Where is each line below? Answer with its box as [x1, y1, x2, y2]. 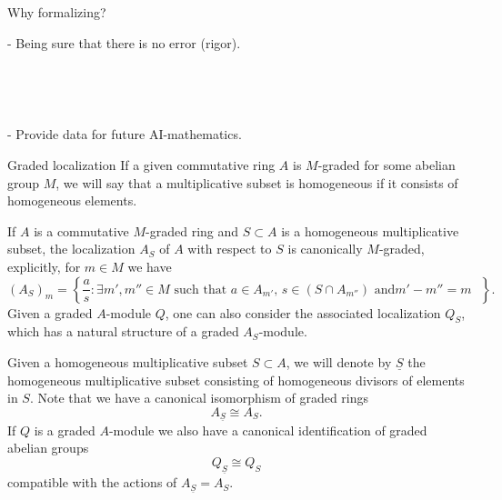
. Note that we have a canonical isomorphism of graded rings [29, 388, 369, 407]
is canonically [287, 239, 363, 258]
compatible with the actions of [7, 473, 177, 492]
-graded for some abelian [317, 155, 456, 174]
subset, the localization [7, 239, 136, 258]
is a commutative [34, 221, 129, 240]
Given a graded [7, 303, 93, 322]
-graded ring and [146, 221, 239, 240]
